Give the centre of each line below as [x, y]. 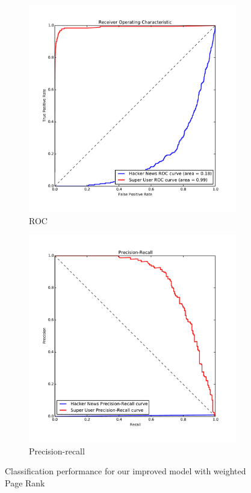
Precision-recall [57, 451]
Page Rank [25, 482]
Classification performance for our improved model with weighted [125, 471]
